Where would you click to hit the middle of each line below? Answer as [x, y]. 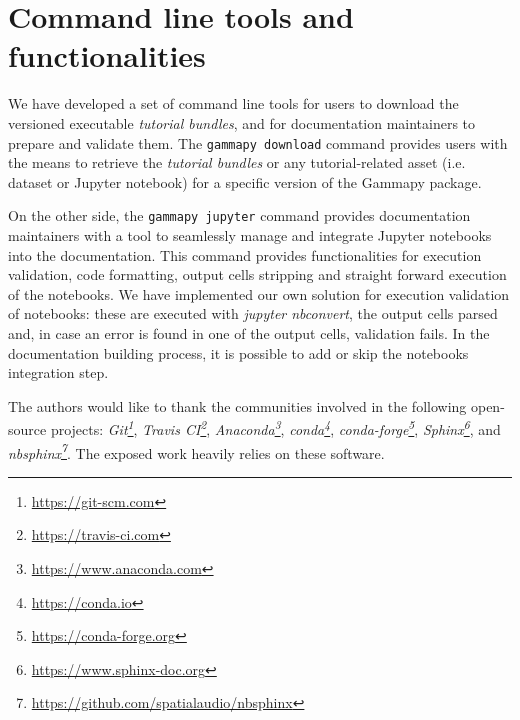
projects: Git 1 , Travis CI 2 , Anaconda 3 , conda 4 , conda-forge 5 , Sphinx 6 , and [275, 427]
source [27, 429]
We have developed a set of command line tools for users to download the [233, 103]
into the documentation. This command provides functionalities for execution [245, 254]
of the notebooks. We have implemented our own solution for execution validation [259, 293]
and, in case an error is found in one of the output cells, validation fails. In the [249, 332]
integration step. [58, 372]
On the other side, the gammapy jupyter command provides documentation [239, 215]
